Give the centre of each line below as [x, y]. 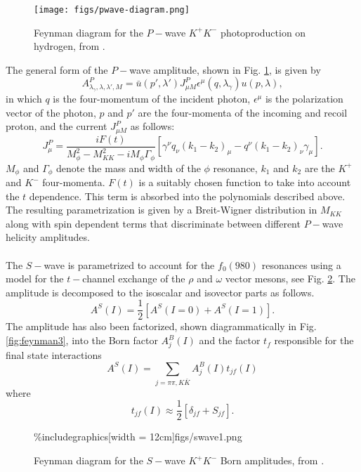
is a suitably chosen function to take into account [245, 182]
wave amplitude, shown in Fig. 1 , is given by [225, 69]
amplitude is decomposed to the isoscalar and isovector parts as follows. [160, 292]
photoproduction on [263, 32]
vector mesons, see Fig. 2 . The [290, 278]
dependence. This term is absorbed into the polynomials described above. [187, 196]
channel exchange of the [134, 278]
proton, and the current [57, 126]
